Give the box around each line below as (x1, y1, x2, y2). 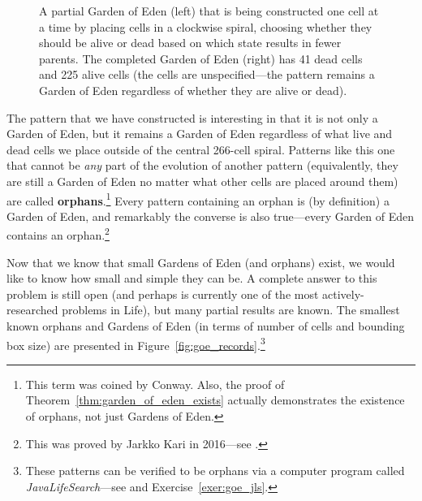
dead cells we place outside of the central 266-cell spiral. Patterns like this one (6, 140, 395, 158)
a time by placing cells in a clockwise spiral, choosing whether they (39, 18, 372, 35)
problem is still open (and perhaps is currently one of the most (6, 285, 319, 302)
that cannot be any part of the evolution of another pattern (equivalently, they (6, 157, 398, 174)
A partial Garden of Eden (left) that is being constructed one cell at (39, 2, 379, 19)
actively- (322, 285, 364, 302)
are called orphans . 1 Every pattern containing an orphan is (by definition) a (6, 189, 390, 209)
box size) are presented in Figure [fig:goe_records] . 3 (6, 334, 265, 353)
